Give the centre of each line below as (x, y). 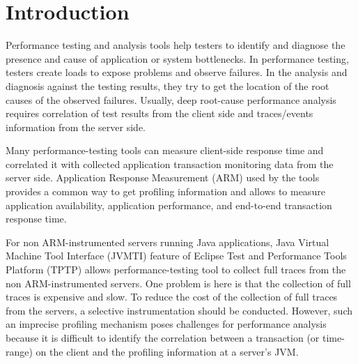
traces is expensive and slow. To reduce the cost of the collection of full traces (172, 297)
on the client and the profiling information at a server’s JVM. (167, 351)
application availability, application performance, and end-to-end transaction (169, 205)
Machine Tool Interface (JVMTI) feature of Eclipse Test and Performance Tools (176, 256)
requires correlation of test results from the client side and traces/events (159, 113)
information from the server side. (76, 127)
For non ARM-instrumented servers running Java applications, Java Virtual (168, 242)
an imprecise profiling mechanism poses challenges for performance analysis (166, 324)
